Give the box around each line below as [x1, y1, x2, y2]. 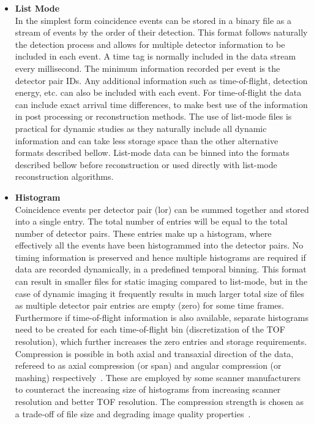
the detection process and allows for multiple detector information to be [15, 37, 285, 50]
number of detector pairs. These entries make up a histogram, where [15, 226, 272, 239]
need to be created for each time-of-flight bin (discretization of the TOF [15, 323, 285, 336]
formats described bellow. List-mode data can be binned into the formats [15, 146, 290, 159]
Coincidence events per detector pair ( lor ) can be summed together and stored [15, 202, 309, 215]
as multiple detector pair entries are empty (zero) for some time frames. [15, 299, 284, 312]
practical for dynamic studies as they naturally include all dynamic [15, 121, 267, 134]
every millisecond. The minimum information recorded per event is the [15, 61, 280, 74]
